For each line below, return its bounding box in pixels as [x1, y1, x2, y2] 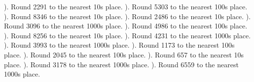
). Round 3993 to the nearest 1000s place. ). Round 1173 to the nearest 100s [4, 40, 235, 50]
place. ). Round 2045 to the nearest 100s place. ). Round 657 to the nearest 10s [4, 49, 244, 59]
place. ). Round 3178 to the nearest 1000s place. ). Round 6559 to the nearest [4, 59, 239, 69]
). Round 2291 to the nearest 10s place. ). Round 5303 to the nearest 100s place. [4, 1, 248, 11]
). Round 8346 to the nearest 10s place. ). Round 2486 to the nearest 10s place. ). [4, 11, 251, 21]
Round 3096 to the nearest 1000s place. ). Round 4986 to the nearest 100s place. [4, 21, 248, 31]
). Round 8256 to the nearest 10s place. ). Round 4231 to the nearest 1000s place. [4, 30, 251, 40]
